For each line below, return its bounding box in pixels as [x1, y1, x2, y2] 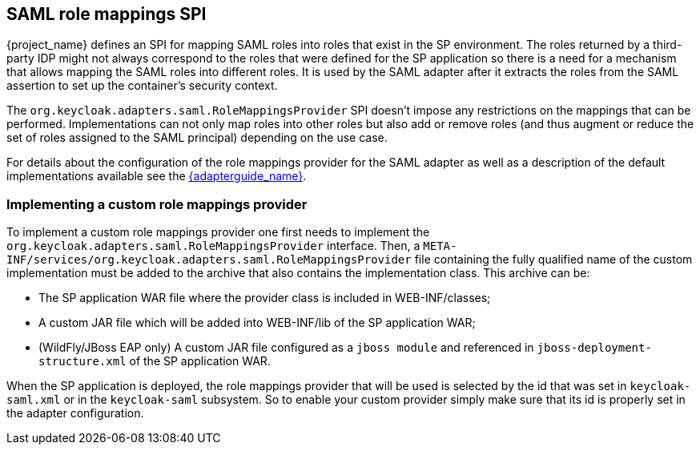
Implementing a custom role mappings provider [6, 195, 308, 212]
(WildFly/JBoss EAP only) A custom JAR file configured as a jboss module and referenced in [38, 340, 534, 355]
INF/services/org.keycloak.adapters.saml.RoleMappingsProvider [6, 253, 412, 267]
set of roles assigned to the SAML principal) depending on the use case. [6, 131, 388, 145]
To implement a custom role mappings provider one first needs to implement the [6, 225, 430, 240]
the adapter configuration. [6, 406, 144, 421]
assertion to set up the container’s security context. [6, 79, 278, 93]
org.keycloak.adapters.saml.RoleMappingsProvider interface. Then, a [6, 239, 420, 253]
